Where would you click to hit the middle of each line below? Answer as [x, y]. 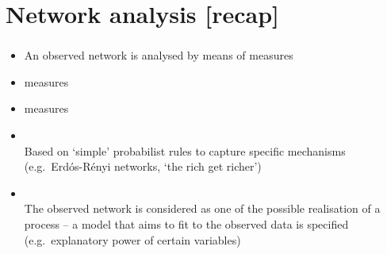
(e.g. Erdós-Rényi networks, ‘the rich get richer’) [143, 166]
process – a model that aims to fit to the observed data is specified [186, 224]
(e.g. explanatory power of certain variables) [132, 239]
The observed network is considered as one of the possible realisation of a [202, 208]
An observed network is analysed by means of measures [159, 55]
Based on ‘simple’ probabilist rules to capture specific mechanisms [185, 150]
